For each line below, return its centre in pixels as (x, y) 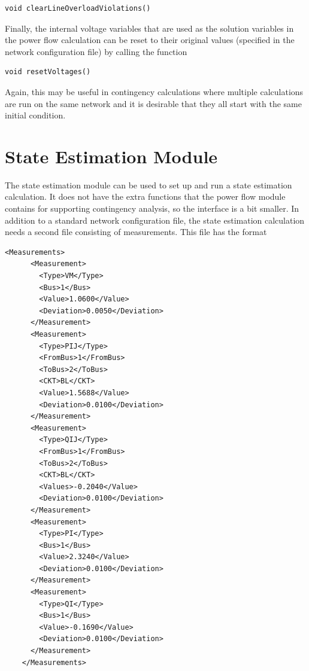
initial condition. (35, 115)
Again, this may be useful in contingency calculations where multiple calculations (154, 91)
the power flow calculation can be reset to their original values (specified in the (150, 40)
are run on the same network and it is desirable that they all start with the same (153, 103)
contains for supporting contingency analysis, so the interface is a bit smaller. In (152, 208)
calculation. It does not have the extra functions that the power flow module (145, 196)
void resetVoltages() (48, 72)
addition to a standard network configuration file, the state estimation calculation (155, 220)
